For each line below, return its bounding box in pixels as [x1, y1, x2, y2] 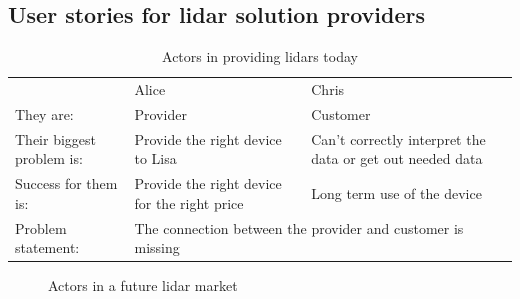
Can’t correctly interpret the [311, 128, 486, 149]
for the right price [134, 192, 244, 213]
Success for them [15, 173, 118, 194]
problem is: [15, 148, 83, 169]
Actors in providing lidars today [162, 46, 358, 67]
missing [134, 237, 180, 258]
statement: [15, 237, 80, 258]
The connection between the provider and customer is [134, 217, 464, 238]
